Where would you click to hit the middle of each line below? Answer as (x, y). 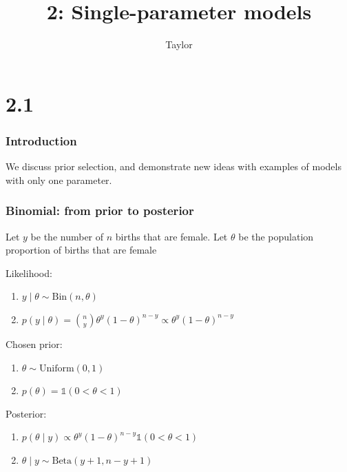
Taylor (179, 44)
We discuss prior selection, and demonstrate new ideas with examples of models (173, 166)
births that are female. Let (171, 236)
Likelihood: (29, 273)
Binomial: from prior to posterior (100, 211)
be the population (276, 236)
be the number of (67, 236)
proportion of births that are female (81, 250)
